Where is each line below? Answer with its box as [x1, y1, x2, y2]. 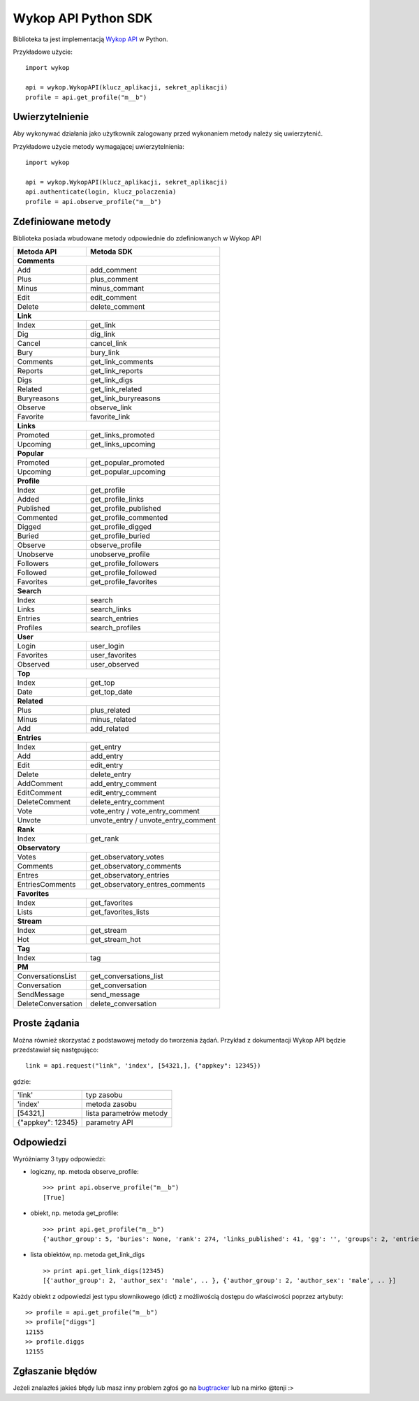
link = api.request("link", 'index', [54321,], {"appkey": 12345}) [25, 1062, 261, 1070]
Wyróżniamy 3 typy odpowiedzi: [13, 1154, 106, 1163]
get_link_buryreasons [89, 393, 161, 403]
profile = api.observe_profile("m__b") [25, 198, 162, 205]
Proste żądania [13, 1017, 80, 1029]
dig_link [89, 329, 116, 339]
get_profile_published [89, 504, 161, 514]
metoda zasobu [85, 1099, 138, 1109]
